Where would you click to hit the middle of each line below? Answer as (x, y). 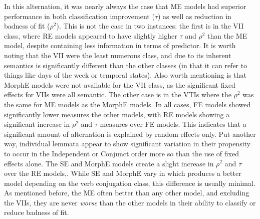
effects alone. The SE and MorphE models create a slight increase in (109, 163)
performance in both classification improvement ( (79, 16)
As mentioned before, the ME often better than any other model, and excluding (127, 193)
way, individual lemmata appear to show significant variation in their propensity (127, 144)
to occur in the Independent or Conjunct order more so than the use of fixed (121, 153)
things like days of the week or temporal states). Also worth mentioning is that (125, 75)
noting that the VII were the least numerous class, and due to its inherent (118, 55)
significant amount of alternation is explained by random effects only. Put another (130, 134)
